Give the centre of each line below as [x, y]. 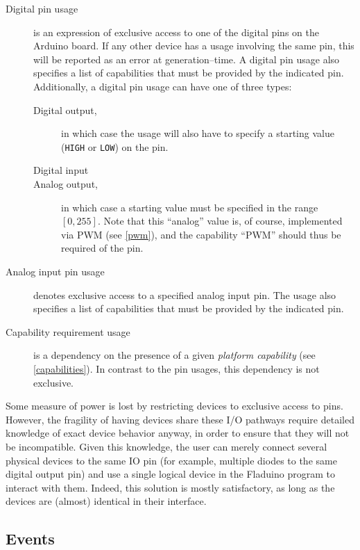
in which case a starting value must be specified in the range [190, 207]
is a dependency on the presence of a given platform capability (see [174, 355]
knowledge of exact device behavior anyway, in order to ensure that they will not [178, 433]
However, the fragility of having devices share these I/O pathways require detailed [180, 419]
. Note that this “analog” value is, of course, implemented [220, 221]
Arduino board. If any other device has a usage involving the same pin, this [194, 46]
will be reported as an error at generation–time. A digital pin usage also [187, 59]
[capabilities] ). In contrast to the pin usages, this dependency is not [177, 368]
